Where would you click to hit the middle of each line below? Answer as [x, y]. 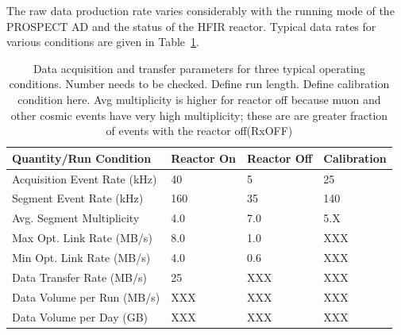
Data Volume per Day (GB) [80, 316]
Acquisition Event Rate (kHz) [85, 178]
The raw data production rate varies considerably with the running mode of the [200, 10]
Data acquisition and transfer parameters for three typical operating [199, 68]
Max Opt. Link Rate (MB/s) [82, 238]
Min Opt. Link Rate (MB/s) [81, 257]
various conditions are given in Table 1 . [103, 42]
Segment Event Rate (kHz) [78, 198]
